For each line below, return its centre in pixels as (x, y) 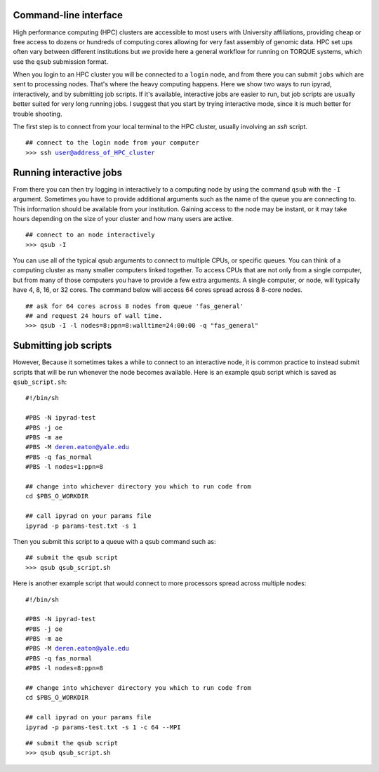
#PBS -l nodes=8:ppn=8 (65, 668)
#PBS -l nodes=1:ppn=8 (65, 467)
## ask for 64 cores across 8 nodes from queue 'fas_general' (135, 306)
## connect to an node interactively (91, 235)
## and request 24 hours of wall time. (94, 316)
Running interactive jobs (68, 172)
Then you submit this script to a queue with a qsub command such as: (115, 541)
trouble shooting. (38, 114)
